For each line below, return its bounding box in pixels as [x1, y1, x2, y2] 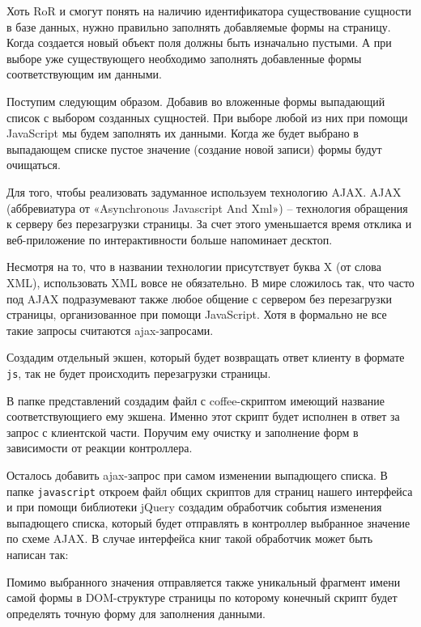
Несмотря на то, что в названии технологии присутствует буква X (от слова [6, 258, 381, 275]
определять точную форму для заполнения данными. [6, 604, 266, 621]
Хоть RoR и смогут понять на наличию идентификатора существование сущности [6, 2, 412, 19]
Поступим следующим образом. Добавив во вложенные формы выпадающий [6, 92, 385, 109]
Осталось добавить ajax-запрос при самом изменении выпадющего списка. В [6, 466, 388, 483]
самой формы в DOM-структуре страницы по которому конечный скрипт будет [6, 589, 398, 606]
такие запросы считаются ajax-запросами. [6, 321, 214, 338]
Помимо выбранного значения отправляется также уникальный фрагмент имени [6, 573, 401, 590]
